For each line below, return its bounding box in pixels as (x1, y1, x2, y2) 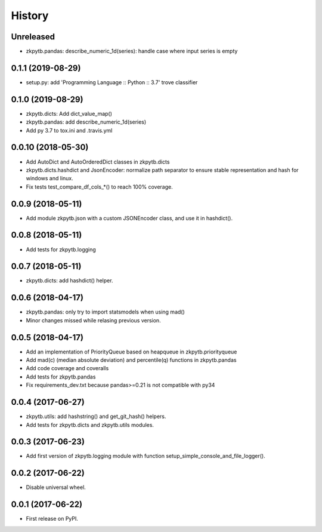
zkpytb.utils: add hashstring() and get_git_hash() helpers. (26, 413, 166, 420)
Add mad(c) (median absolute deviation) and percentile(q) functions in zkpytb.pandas (26, 356, 237, 364)
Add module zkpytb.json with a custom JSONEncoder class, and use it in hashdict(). (26, 214, 233, 222)
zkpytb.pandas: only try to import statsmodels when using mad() (26, 308, 185, 316)
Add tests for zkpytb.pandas (26, 373, 96, 380)
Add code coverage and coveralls (26, 365, 109, 372)
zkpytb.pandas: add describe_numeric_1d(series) (26, 118, 147, 125)
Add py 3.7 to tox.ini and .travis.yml (26, 127, 113, 134)
